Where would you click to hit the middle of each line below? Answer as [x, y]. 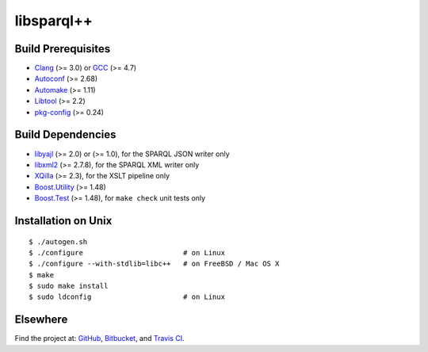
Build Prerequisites [63, 49]
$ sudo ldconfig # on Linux [127, 297]
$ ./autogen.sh [58, 241]
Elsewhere [41, 320]
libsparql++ [53, 21]
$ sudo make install [69, 286]
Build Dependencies [65, 135]
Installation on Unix [63, 221]
